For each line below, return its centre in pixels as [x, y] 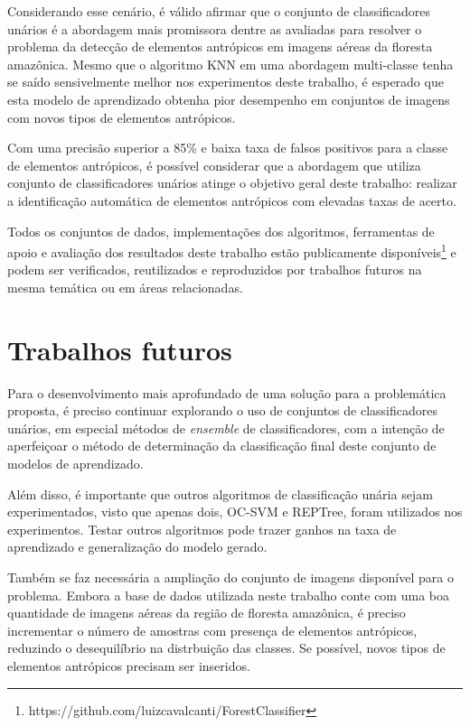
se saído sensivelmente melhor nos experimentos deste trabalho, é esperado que [226, 82]
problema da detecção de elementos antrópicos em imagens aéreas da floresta [220, 47]
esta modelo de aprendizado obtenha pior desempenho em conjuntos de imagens [229, 99]
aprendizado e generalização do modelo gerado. [137, 547]
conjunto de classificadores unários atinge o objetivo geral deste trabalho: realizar [232, 183]
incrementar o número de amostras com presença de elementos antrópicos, [212, 630]
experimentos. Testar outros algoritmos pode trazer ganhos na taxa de [202, 529]
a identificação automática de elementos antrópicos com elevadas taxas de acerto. [232, 200]
